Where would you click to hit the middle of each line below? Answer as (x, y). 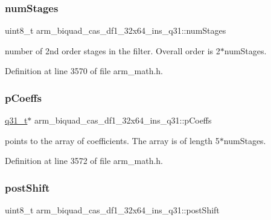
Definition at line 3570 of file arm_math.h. (84, 71)
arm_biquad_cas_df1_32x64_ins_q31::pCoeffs (123, 120)
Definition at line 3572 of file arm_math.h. (84, 161)
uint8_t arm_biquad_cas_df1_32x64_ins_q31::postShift (112, 210)
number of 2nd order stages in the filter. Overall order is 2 (113, 50)
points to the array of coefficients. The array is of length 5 (112, 140)
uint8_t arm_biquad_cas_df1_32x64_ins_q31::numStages (116, 30)
